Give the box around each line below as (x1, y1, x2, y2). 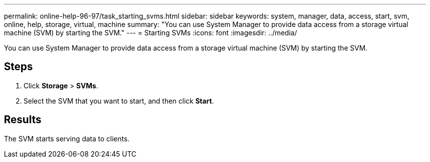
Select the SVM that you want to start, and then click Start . (24, 96, 214, 105)
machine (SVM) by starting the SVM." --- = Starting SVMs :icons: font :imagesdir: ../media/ (4, 28, 297, 37)
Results (4, 113, 42, 126)
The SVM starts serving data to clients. (4, 134, 130, 143)
